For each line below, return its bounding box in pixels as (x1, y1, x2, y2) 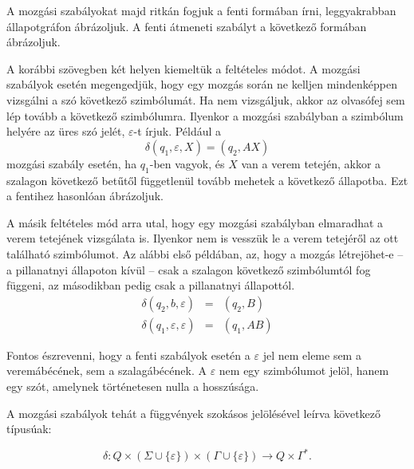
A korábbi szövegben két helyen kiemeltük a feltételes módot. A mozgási (6, 60, 361, 77)
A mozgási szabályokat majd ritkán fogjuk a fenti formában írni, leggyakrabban (6, 2, 396, 18)
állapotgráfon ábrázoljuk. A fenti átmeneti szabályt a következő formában (6, 18, 367, 34)
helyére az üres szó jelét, (6, 123, 125, 140)
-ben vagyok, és (149, 155, 225, 171)
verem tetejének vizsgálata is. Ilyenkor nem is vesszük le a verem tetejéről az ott (6, 230, 399, 246)
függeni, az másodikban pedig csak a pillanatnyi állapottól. (6, 277, 295, 294)
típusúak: (6, 420, 52, 437)
